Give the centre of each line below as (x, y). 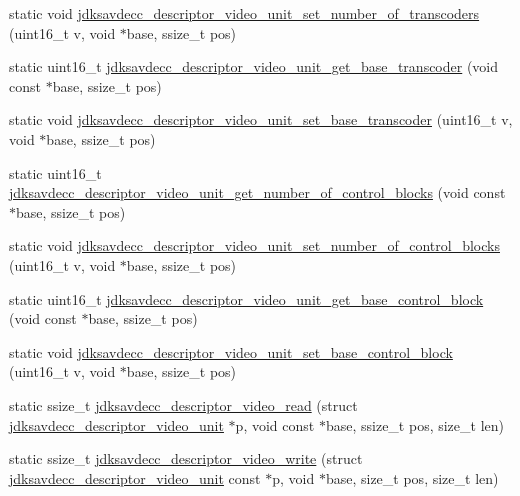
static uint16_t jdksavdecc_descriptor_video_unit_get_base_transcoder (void (254, 66)
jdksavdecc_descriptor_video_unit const (135, 477)
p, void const (275, 424)
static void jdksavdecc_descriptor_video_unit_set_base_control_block (231, 351)
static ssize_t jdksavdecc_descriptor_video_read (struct (183, 404)
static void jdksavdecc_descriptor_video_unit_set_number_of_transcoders (244, 13)
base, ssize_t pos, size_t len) (414, 424)
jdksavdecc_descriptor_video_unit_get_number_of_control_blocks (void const (257, 192)
